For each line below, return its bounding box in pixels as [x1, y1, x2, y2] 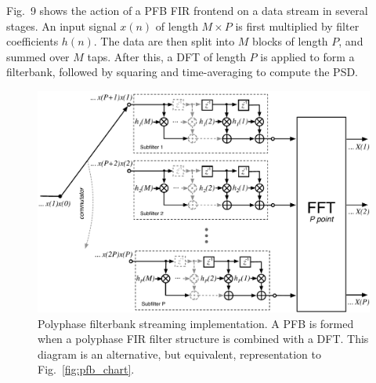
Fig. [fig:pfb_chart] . [38, 361, 135, 378]
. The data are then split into [93, 33, 235, 49]
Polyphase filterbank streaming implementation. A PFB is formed [38, 315, 354, 331]
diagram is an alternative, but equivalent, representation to [38, 345, 321, 362]
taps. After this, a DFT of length [87, 48, 246, 64]
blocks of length [252, 33, 328, 49]
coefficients [6, 33, 59, 49]
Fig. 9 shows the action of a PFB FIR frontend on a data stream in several [6, 2, 368, 18]
